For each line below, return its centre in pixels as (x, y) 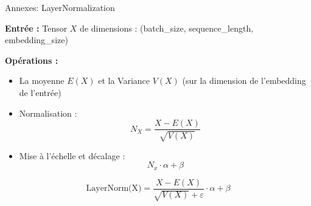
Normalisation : (48, 113)
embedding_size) (37, 40)
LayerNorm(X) (114, 189)
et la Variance (124, 81)
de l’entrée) (40, 92)
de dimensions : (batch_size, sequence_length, (167, 28)
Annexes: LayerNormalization (60, 7)
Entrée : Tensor (36, 28)
